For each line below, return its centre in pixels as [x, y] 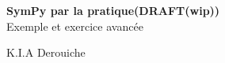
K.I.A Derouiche [46, 52]
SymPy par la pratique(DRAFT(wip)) [113, 10]
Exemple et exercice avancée [75, 26]
